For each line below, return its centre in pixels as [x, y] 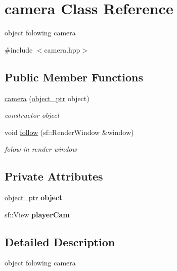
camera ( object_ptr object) [47, 98]
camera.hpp [62, 49]
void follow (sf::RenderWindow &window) [69, 132]
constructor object [32, 115]
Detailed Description [60, 241]
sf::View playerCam [37, 214]
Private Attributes [54, 176]
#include [19, 49]
